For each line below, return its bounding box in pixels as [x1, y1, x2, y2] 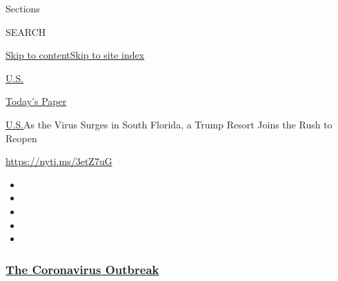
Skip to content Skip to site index [6, 48, 145, 62]
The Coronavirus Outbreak [6, 260, 159, 278]
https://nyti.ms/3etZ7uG [6, 154, 112, 168]
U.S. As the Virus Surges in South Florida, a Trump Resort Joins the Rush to [6, 117, 332, 131]
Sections [6, 1, 40, 15]
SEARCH [6, 24, 46, 39]
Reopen [6, 130, 37, 145]
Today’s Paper [6, 94, 67, 108]
